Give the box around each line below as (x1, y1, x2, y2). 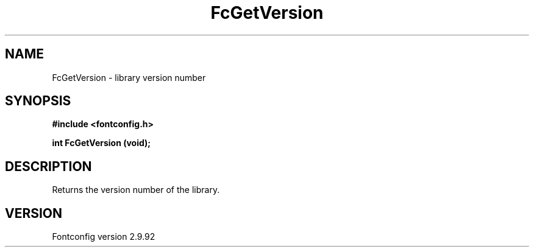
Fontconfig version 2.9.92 (52, 231, 155, 242)
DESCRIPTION (5, 158, 92, 174)
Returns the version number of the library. (52, 184, 220, 195)
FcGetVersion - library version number (52, 72, 206, 83)
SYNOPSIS (5, 93, 71, 109)
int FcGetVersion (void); (52, 138, 151, 149)
